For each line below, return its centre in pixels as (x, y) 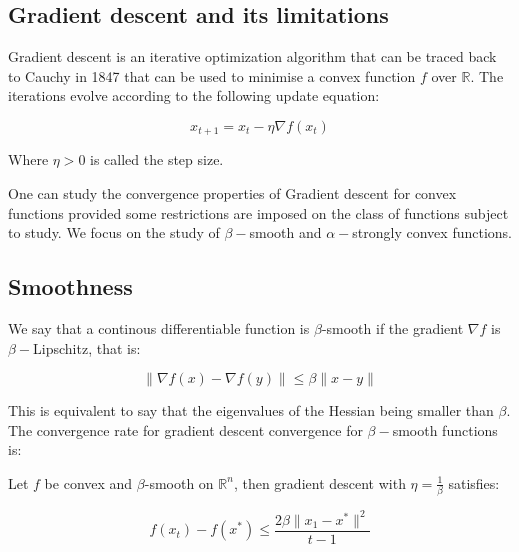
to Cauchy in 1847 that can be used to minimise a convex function (212, 75)
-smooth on (179, 482)
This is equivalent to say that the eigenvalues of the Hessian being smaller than (251, 410)
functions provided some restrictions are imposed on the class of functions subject (258, 212)
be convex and (88, 482)
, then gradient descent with (319, 482)
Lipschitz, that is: (87, 347)
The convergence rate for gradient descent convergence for (185, 429)
